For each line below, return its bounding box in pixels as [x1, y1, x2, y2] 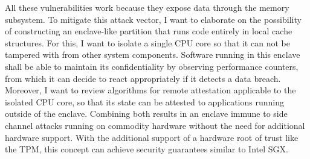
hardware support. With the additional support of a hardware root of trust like [5, 131, 299, 143]
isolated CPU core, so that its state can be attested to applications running [5, 95, 284, 108]
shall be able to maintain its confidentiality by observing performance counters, [5, 60, 299, 72]
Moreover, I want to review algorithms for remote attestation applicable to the [5, 84, 296, 96]
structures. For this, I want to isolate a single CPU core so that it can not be [5, 36, 290, 49]
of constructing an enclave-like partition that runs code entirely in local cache [5, 25, 292, 37]
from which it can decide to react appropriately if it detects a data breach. [5, 72, 281, 84]
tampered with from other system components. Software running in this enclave [5, 48, 300, 61]
